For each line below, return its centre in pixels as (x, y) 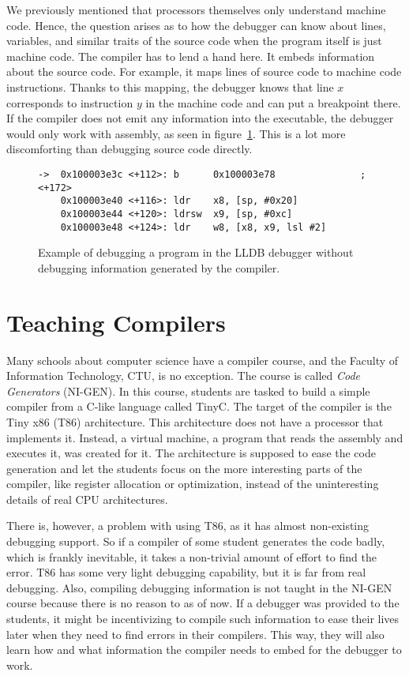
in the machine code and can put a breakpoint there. (273, 102)
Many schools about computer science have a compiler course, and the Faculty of (203, 360)
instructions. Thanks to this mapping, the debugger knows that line (170, 86)
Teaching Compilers (116, 322)
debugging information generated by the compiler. (159, 267)
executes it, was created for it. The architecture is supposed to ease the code (191, 453)
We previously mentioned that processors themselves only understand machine (196, 9)
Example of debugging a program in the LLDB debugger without (196, 252)
